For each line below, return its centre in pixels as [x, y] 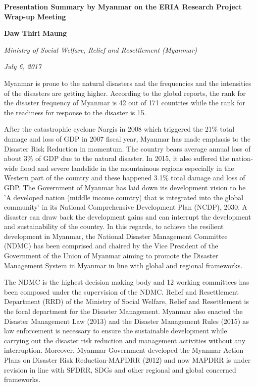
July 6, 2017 [23, 66]
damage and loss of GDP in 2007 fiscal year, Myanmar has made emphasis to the [127, 138]
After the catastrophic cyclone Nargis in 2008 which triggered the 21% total [119, 129]
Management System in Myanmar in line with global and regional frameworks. [123, 265]
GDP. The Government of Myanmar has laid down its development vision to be [125, 187]
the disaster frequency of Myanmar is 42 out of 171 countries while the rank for [125, 103]
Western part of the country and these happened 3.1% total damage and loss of [125, 178]
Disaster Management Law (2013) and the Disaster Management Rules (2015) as [127, 321]
